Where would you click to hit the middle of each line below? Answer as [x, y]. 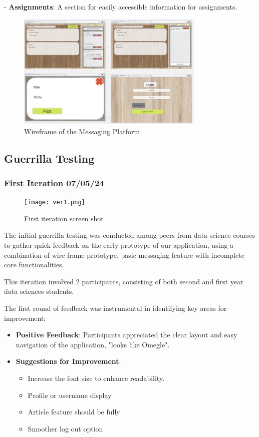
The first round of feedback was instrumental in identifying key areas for [115, 308]
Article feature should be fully [74, 412]
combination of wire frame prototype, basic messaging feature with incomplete [124, 255]
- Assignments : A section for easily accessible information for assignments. [121, 7]
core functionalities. [34, 265]
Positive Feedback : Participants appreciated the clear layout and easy [126, 335]
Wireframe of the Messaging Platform [82, 131]
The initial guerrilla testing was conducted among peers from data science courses [130, 235]
